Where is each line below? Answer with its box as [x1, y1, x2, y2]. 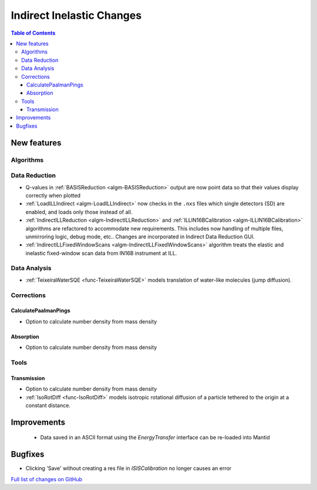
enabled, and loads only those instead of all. [25, 208, 133, 215]
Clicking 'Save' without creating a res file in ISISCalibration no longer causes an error [25, 465, 232, 472]
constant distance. [25, 402, 70, 409]
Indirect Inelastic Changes [11, 9, 142, 22]
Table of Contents [11, 29, 56, 36]
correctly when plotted [25, 192, 81, 199]
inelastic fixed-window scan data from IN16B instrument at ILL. [25, 249, 177, 256]
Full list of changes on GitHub [11, 475, 82, 482]
